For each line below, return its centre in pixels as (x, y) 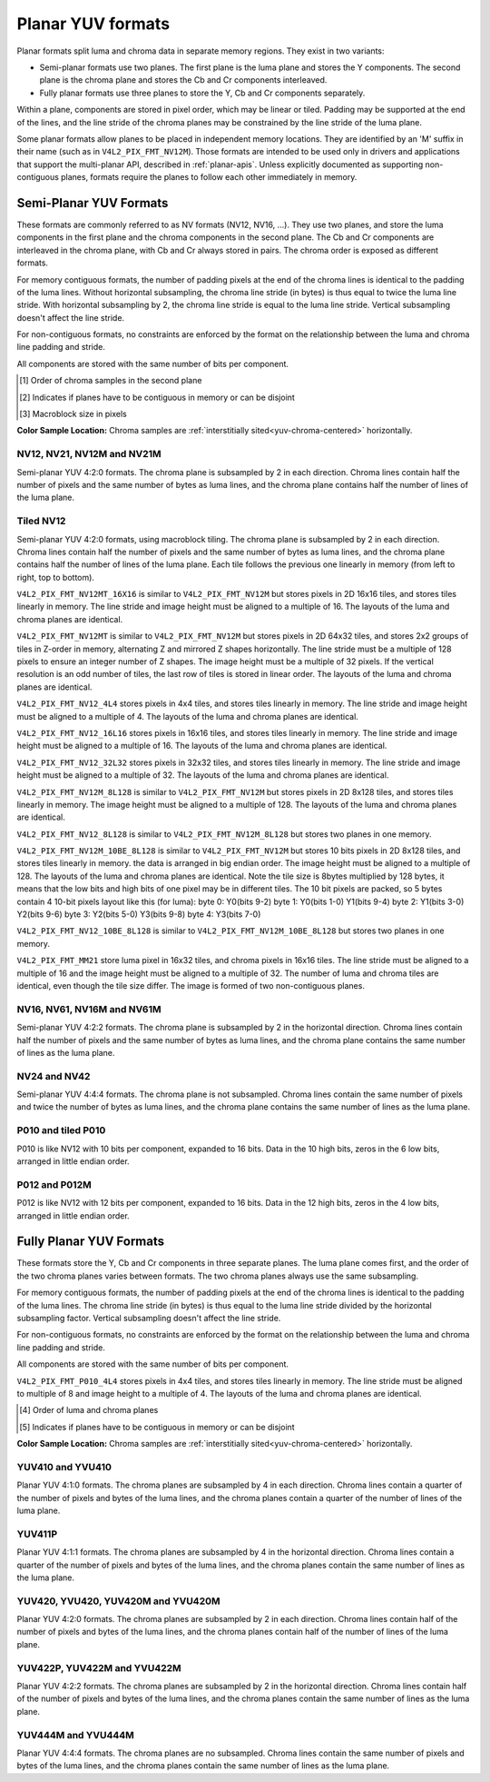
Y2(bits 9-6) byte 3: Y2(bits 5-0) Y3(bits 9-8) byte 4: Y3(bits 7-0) (139, 914)
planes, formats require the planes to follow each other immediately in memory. (209, 177)
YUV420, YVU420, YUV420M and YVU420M (119, 1601)
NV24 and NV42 (54, 1076)
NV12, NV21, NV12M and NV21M (89, 454)
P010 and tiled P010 (61, 1130)
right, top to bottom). (56, 577)
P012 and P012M (54, 1184)
